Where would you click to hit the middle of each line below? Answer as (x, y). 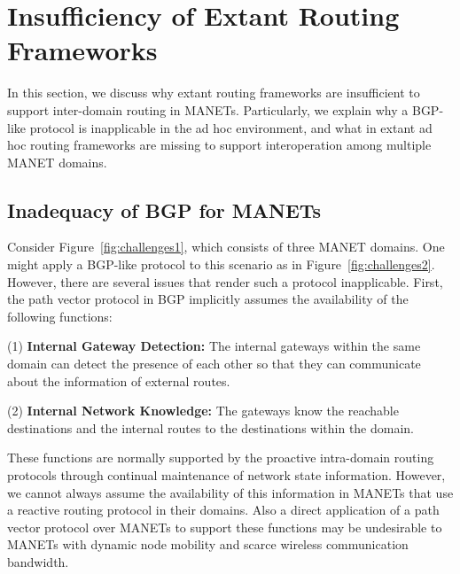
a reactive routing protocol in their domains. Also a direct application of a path (223, 510)
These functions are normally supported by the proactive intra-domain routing (221, 458)
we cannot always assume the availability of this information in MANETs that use (230, 492)
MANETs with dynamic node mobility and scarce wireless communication (208, 544)
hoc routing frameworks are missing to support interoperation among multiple (219, 145)
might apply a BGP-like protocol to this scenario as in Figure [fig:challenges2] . (221, 264)
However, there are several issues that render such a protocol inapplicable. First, (225, 281)
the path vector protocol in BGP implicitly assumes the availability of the (208, 299)
